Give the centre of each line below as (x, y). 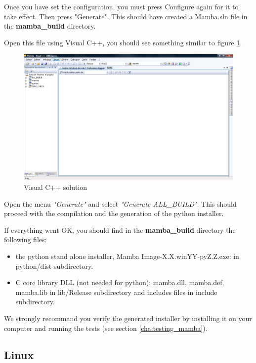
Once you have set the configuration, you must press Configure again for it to (121, 6)
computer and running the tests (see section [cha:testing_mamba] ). (106, 328)
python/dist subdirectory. (54, 266)
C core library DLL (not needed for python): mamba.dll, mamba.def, (120, 282)
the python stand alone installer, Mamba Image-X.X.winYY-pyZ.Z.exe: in (127, 256)
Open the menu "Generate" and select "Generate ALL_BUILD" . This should (120, 203)
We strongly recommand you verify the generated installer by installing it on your (128, 318)
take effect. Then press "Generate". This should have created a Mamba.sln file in (126, 16)
